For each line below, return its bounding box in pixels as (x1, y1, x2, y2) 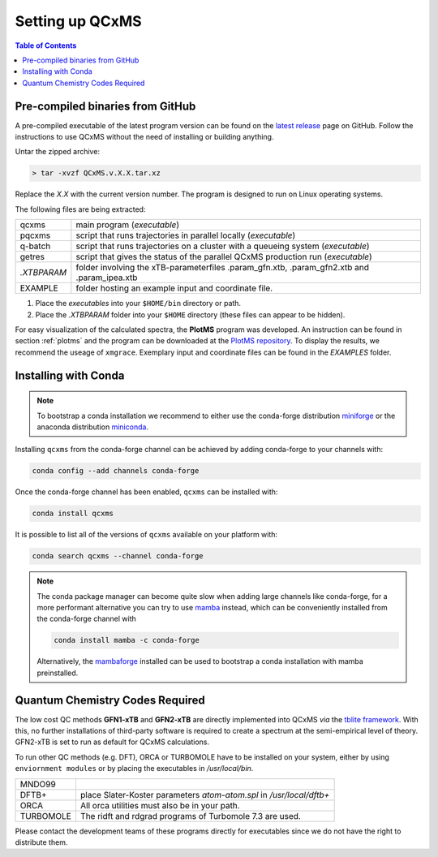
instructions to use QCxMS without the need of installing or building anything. (15, 132, 274, 142)
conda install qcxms (32, 509, 114, 519)
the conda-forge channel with (36, 614, 137, 624)
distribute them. (15, 837, 68, 847)
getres (19, 252, 45, 263)
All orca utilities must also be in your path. (79, 799, 240, 811)
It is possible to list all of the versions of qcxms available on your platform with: (15, 530, 278, 540)
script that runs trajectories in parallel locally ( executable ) (75, 230, 296, 241)
